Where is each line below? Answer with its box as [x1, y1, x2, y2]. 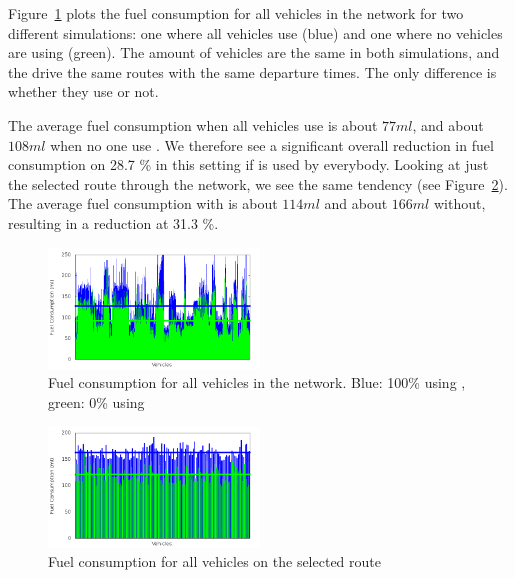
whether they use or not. [8, 81, 159, 102]
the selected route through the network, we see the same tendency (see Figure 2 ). [8, 173, 508, 194]
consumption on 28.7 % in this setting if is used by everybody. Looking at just [8, 154, 489, 175]
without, [433, 193, 486, 214]
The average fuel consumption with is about [8, 193, 278, 214]
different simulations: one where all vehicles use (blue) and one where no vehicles [8, 22, 503, 43]
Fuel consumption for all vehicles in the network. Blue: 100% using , [48, 372, 466, 393]
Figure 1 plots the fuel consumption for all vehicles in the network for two [8, 3, 464, 23]
